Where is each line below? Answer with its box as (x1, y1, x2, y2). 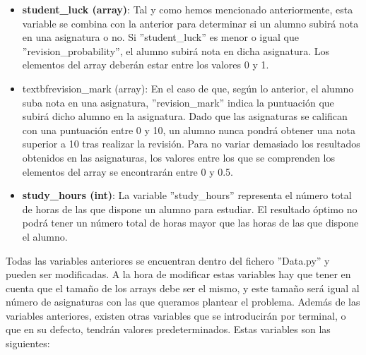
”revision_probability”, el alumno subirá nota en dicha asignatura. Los (22, 43, 330, 58)
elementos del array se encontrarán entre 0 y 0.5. (22, 164, 233, 179)
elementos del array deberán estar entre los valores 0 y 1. (22, 57, 269, 72)
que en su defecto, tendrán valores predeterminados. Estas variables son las (6, 322, 331, 337)
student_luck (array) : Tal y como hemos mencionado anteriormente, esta (22, 2, 353, 16)
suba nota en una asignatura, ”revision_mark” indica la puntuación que (22, 95, 334, 109)
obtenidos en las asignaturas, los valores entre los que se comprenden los (22, 150, 335, 164)
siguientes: (6, 336, 50, 351)
